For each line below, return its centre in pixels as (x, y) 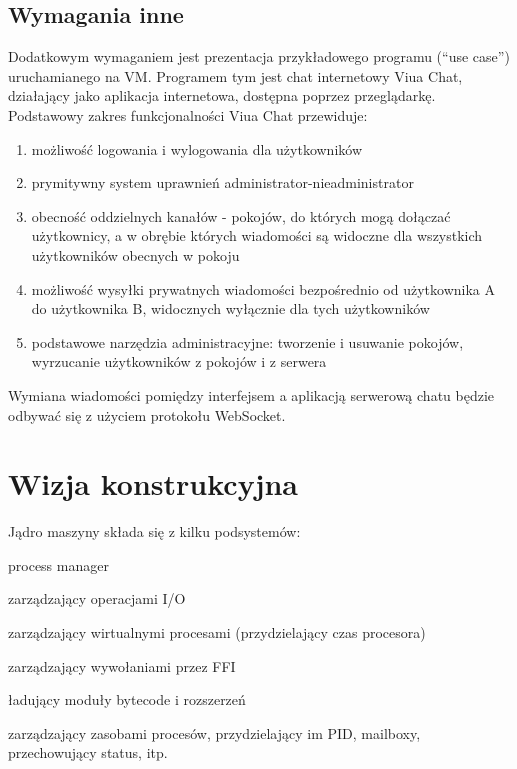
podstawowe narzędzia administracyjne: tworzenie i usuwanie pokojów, (247, 341)
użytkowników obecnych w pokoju (135, 254)
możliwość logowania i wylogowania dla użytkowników (197, 148)
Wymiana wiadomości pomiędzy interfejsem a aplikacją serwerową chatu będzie (251, 394)
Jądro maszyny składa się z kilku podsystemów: (154, 531)
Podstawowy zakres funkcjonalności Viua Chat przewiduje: (188, 114)
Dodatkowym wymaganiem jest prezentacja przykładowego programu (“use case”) (259, 56)
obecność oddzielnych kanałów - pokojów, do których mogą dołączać (241, 215)
